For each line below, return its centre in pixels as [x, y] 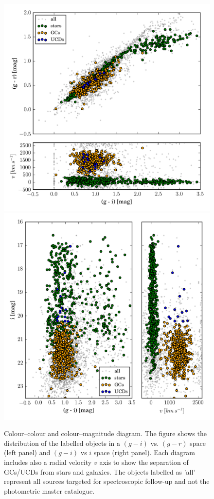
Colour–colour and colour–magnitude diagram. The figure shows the [105, 433]
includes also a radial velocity [48, 462]
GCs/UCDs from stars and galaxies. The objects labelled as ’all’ [100, 471]
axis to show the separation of [144, 462]
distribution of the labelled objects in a [62, 443]
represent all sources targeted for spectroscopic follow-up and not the [107, 481]
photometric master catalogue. [49, 490]
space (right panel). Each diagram [144, 452]
